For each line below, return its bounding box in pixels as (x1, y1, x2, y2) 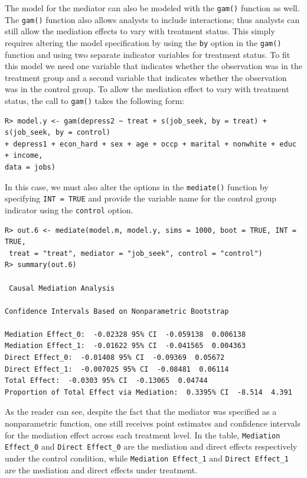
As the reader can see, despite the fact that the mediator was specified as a (5, 405, 277, 418)
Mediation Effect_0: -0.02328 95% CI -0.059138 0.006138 (5, 330, 246, 339)
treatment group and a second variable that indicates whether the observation (5, 71, 287, 83)
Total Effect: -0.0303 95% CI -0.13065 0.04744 (5, 376, 208, 385)
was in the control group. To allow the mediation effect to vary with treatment (5, 83, 289, 95)
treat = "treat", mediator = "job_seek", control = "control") (9, 249, 263, 258)
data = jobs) (5, 162, 55, 171)
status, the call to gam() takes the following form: (5, 94, 184, 106)
